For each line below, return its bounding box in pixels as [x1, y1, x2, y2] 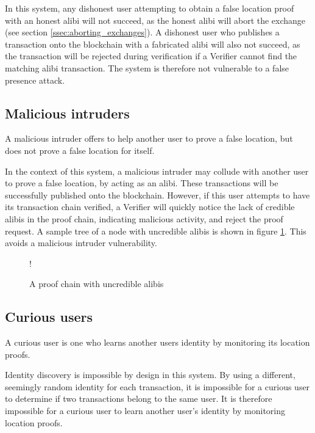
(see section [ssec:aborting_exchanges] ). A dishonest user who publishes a [5, 26, 280, 38]
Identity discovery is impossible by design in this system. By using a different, [5, 368, 296, 381]
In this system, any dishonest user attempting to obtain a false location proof [5, 2, 294, 14]
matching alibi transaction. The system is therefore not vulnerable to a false [5, 61, 289, 74]
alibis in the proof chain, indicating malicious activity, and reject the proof [5, 212, 283, 225]
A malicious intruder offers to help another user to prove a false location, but [5, 132, 293, 145]
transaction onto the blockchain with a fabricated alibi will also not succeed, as [5, 37, 300, 50]
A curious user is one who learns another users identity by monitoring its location [5, 336, 310, 349]
